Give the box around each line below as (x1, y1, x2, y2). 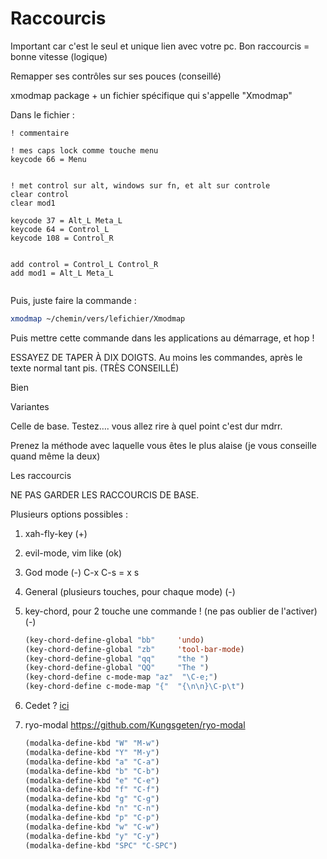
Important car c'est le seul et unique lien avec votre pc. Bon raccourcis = (10, 40, 310, 52)
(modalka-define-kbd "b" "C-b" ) (24, 766, 160, 776)
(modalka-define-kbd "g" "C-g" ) (24, 794, 160, 804)
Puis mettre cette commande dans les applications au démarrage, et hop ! (10, 332, 315, 344)
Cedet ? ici (24, 700, 70, 712)
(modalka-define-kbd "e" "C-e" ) (24, 775, 160, 786)
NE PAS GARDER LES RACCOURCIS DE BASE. (10, 488, 200, 501)
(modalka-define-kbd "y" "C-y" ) (24, 831, 160, 841)
